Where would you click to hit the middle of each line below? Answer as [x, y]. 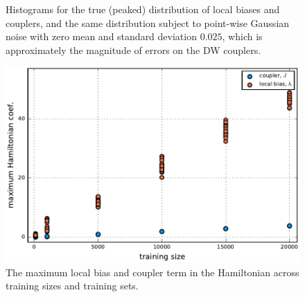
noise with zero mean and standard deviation [101, 36]
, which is [242, 36]
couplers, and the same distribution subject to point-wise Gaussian [148, 22]
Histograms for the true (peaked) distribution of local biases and [143, 9]
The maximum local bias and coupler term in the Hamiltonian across [152, 272]
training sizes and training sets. [72, 286]
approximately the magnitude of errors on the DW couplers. [133, 49]
